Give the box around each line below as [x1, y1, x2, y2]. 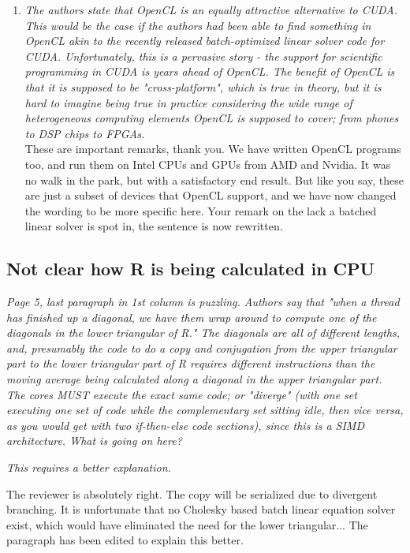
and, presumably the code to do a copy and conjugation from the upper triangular [6, 339, 397, 356]
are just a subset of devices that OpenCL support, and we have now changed [24, 187, 397, 204]
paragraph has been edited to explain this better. [6, 532, 244, 548]
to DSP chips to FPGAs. [24, 125, 145, 141]
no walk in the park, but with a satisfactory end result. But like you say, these [24, 171, 404, 188]
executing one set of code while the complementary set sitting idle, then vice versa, [6, 402, 404, 418]
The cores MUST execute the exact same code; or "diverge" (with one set [6, 386, 357, 402]
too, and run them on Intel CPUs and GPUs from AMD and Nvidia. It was [24, 155, 391, 172]
